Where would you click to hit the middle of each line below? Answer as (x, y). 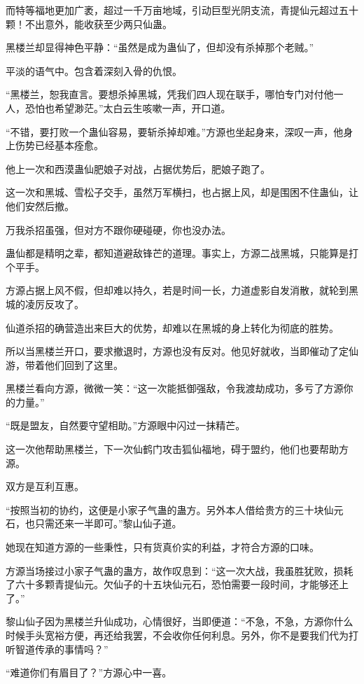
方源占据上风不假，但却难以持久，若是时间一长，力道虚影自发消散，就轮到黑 (182, 290)
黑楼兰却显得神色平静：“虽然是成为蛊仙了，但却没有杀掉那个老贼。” (160, 47)
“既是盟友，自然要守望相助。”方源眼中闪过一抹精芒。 (126, 425)
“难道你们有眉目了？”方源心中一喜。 (89, 672)
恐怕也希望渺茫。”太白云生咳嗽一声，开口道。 (128, 107)
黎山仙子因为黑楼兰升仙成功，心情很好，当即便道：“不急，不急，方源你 (170, 621)
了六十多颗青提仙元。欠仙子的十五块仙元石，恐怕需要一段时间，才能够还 (172, 584)
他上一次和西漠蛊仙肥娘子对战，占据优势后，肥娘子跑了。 (138, 168)
